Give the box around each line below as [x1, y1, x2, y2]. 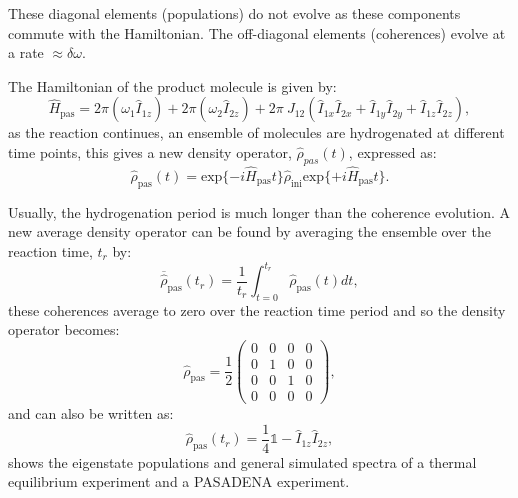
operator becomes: [8, 319, 120, 340]
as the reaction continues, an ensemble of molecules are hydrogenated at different [8, 122, 505, 143]
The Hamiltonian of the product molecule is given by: [8, 75, 337, 96]
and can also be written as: [8, 403, 174, 424]
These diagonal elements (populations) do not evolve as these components [8, 3, 461, 23]
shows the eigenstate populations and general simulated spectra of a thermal [8, 451, 477, 472]
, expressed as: [348, 141, 437, 162]
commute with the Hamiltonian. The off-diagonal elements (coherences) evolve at [8, 22, 506, 43]
